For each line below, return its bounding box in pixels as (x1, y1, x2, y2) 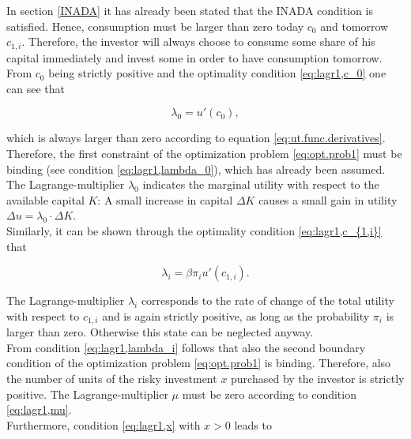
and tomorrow (320, 17, 389, 34)
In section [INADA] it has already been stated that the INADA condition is (6, 2, 373, 18)
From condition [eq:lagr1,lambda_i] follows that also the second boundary (6, 339, 366, 355)
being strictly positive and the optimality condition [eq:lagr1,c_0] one (48, 65, 386, 81)
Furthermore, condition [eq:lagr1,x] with (6, 416, 201, 433)
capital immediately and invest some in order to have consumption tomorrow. (6, 49, 383, 66)
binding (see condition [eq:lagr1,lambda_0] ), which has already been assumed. (6, 160, 386, 177)
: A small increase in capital (97, 191, 233, 208)
